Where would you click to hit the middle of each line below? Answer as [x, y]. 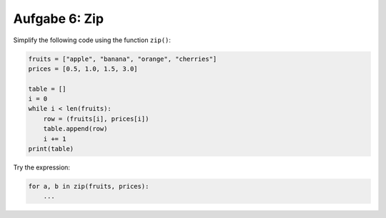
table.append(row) [75, 129]
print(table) [51, 149]
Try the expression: [42, 167]
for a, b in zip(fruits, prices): [89, 187]
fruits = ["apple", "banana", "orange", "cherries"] [123, 59]
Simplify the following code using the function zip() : [92, 40]
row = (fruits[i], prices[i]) [96, 119]
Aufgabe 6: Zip [58, 19]
